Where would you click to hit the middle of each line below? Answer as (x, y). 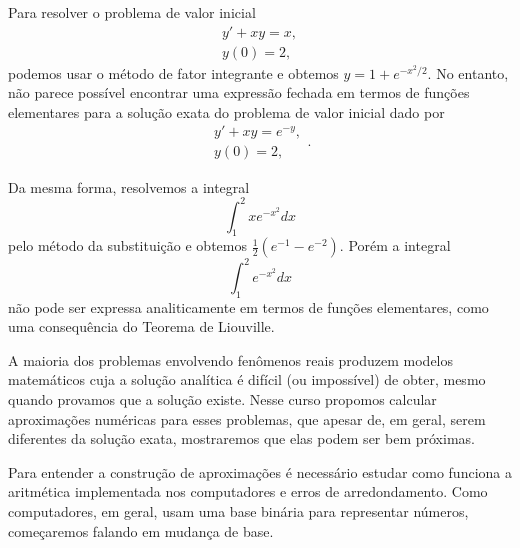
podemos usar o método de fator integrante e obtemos (173, 72)
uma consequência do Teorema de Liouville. (141, 326)
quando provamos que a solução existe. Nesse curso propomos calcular (222, 399)
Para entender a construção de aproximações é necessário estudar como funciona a (260, 471)
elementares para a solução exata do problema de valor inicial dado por (226, 111)
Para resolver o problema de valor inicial (132, 12)
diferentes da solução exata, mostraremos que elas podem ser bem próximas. (241, 438)
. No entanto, (468, 72)
